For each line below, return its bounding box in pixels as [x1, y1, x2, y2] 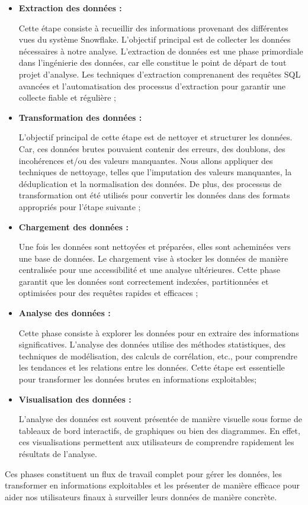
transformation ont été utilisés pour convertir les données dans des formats [18, 189, 290, 201]
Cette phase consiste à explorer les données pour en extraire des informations [18, 326, 299, 339]
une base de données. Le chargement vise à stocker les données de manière [18, 252, 288, 264]
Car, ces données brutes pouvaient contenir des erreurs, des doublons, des [18, 142, 285, 155]
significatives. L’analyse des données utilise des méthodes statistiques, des [18, 338, 286, 350]
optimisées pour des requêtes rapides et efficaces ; [18, 287, 198, 299]
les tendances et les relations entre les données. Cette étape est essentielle [18, 361, 285, 374]
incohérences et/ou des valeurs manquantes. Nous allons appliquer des [18, 154, 273, 166]
